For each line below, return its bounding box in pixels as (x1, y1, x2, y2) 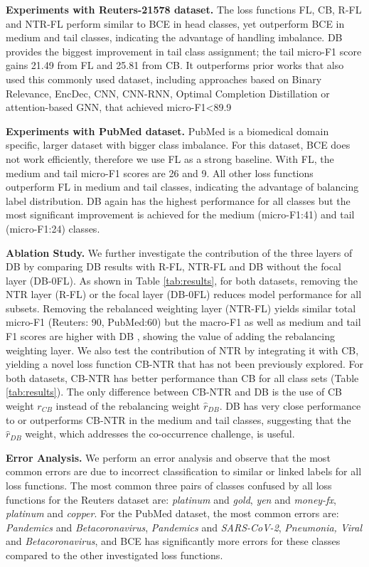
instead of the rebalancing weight (55, 398, 200, 413)
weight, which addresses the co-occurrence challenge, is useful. (25, 426, 295, 441)
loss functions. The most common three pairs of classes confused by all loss (6, 478, 332, 492)
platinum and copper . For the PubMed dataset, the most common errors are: (6, 506, 339, 521)
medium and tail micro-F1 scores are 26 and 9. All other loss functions (6, 165, 314, 180)
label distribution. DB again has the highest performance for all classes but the (6, 193, 351, 208)
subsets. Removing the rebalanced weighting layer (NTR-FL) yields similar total (6, 300, 356, 315)
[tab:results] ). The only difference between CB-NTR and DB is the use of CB (6, 384, 343, 399)
